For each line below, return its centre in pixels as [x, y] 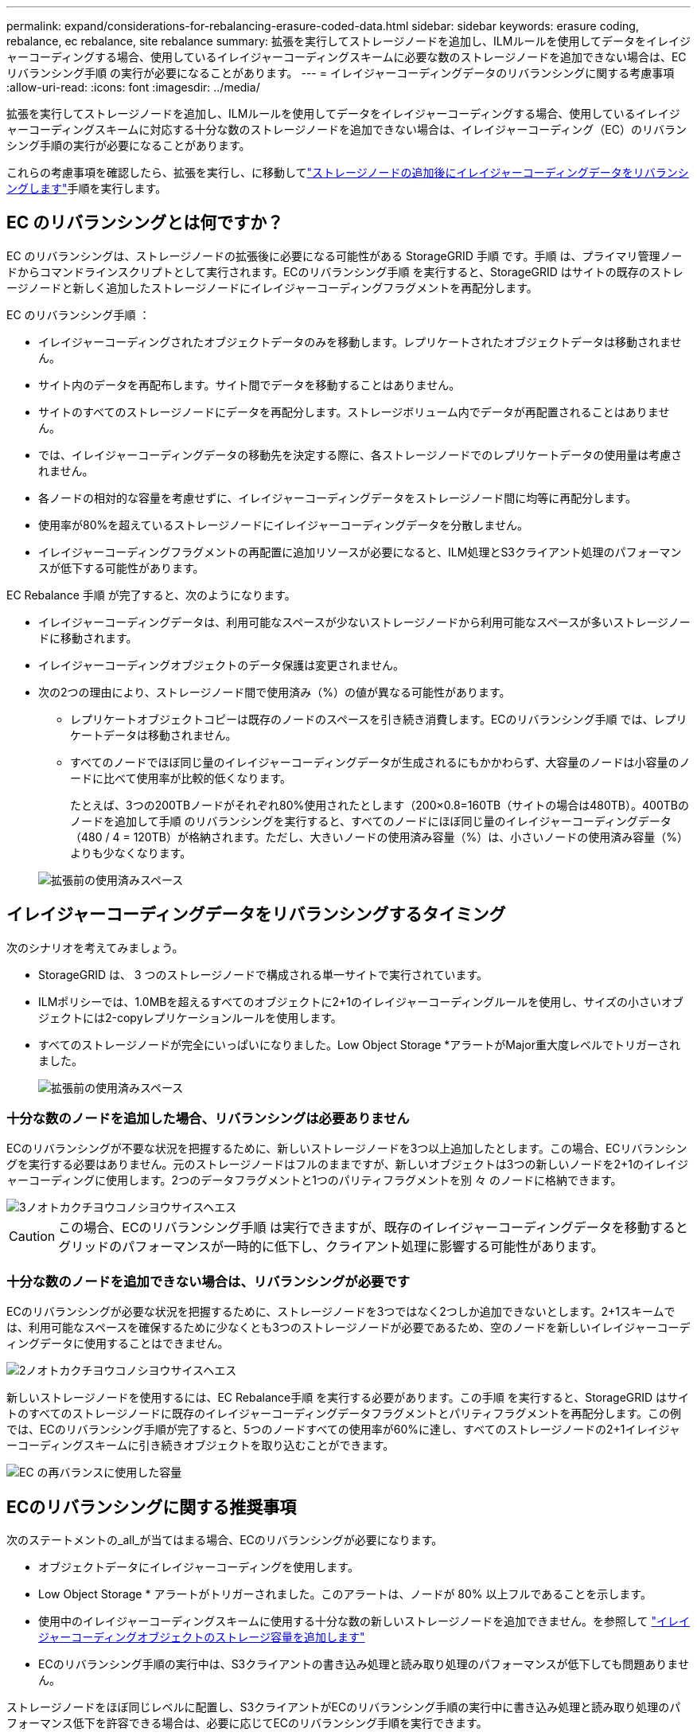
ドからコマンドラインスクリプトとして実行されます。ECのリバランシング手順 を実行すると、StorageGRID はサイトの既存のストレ [345, 271]
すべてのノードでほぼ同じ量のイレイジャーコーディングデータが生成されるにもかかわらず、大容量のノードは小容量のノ [380, 762]
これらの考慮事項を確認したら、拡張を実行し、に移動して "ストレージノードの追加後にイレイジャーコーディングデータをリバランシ [348, 172]
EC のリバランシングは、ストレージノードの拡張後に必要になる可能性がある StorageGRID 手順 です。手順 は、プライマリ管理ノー [345, 256]
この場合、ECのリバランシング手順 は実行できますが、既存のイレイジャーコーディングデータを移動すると [373, 1228]
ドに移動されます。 [88, 638]
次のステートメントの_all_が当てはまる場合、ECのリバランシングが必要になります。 [225, 1540]
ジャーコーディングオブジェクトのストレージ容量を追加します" [202, 1637]
